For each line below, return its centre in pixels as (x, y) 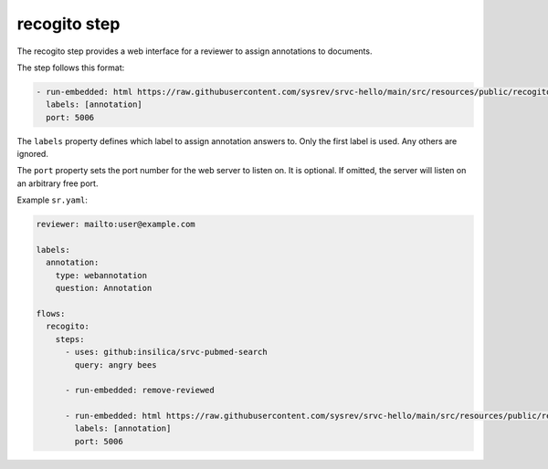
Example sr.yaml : (53, 200)
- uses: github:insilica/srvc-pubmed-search (167, 352)
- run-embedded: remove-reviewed (140, 391)
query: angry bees (116, 365)
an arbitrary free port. (58, 183)
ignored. (33, 154)
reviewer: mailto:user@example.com (116, 224)
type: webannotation (101, 275)
